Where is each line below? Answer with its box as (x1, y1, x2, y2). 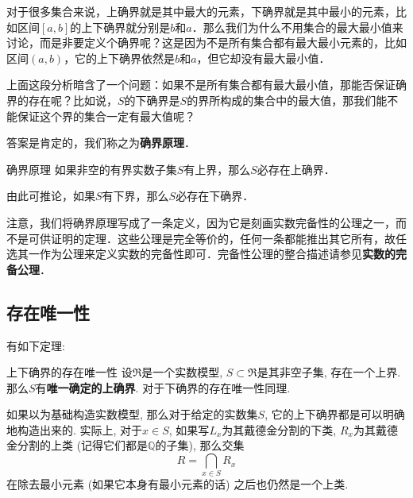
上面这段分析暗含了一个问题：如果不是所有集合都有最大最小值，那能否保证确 (6, 76, 407, 93)
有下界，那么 (102, 187, 169, 204)
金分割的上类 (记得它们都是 (6, 437, 149, 454)
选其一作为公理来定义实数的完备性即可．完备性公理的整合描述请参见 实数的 (6, 245, 396, 262)
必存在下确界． (176, 187, 254, 204)
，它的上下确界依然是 (64, 49, 176, 66)
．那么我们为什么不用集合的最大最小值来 (191, 18, 403, 35)
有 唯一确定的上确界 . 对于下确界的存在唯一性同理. (35, 379, 291, 396)
